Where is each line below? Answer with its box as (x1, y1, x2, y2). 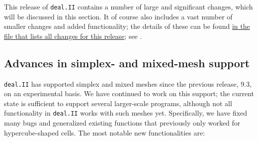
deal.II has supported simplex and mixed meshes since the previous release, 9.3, (4, 78, 252, 89)
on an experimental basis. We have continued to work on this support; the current (4, 88, 254, 99)
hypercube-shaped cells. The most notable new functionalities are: (4, 127, 205, 138)
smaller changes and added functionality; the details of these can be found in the (4, 21, 250, 31)
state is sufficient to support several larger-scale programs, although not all (4, 98, 232, 108)
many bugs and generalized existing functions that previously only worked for (4, 118, 241, 128)
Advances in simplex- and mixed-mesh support (4, 55, 250, 70)
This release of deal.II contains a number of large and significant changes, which (4, 1, 253, 11)
